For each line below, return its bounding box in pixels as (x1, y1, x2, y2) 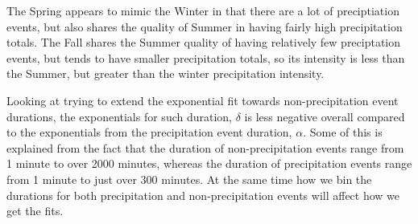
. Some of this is (303, 124, 383, 141)
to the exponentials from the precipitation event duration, (6, 124, 292, 141)
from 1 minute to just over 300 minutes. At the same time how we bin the (6, 170, 372, 187)
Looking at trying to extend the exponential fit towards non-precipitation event (6, 92, 399, 108)
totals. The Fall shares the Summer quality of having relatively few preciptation (6, 34, 401, 51)
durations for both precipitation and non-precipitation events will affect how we (6, 186, 400, 203)
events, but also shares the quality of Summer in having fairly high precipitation (6, 18, 403, 35)
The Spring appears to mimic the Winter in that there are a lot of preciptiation (6, 2, 399, 18)
